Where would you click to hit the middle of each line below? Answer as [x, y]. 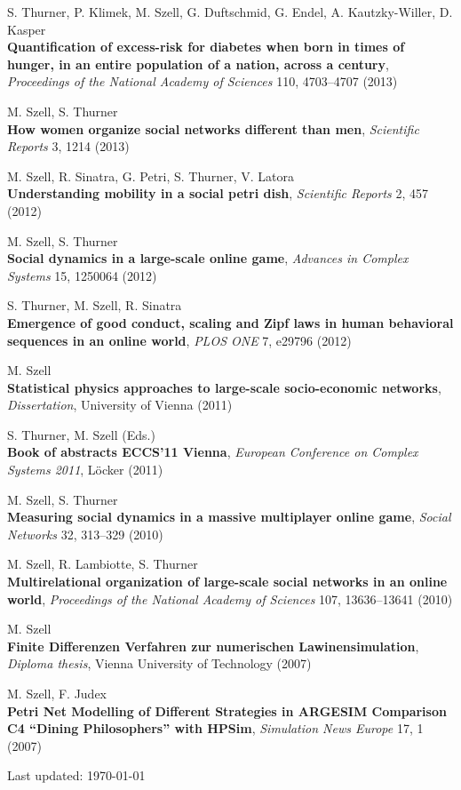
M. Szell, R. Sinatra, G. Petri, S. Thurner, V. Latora [151, 176]
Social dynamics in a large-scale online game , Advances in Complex [208, 258]
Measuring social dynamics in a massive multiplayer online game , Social [229, 517]
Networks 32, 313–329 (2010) [85, 534]
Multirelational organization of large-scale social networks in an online [227, 582]
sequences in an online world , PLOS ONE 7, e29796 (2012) [179, 340]
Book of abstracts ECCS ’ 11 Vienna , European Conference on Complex [213, 452]
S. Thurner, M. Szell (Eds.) [81, 434]
